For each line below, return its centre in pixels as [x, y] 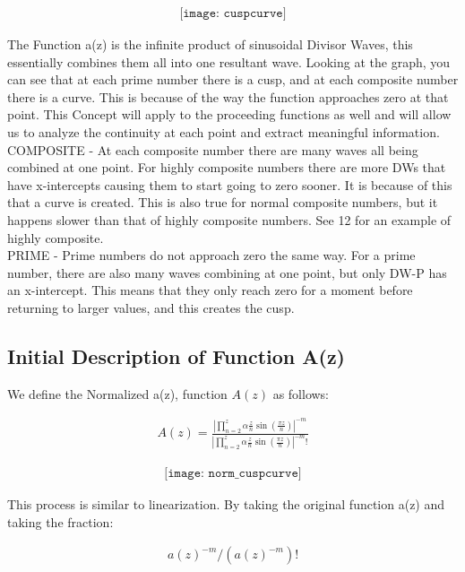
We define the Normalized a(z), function [117, 393]
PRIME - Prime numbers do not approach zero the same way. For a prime [211, 255]
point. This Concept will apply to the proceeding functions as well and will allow [229, 114]
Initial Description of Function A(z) [177, 355]
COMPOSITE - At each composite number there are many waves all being [213, 149]
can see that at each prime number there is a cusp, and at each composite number [233, 79]
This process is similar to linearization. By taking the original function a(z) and [226, 504]
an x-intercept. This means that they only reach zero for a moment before [210, 290]
